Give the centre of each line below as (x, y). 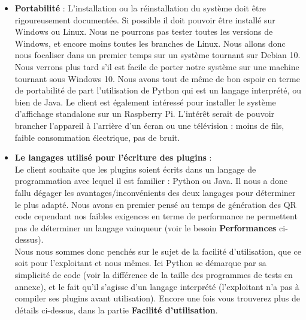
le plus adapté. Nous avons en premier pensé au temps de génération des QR (155, 204)
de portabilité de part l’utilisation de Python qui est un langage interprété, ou (158, 90)
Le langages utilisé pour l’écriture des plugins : (113, 157)
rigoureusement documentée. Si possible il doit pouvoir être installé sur (145, 19)
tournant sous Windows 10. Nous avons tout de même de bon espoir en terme (157, 78)
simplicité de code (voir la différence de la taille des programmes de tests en (154, 275)
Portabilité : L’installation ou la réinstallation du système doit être (140, 8)
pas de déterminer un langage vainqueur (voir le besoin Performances (146, 227)
